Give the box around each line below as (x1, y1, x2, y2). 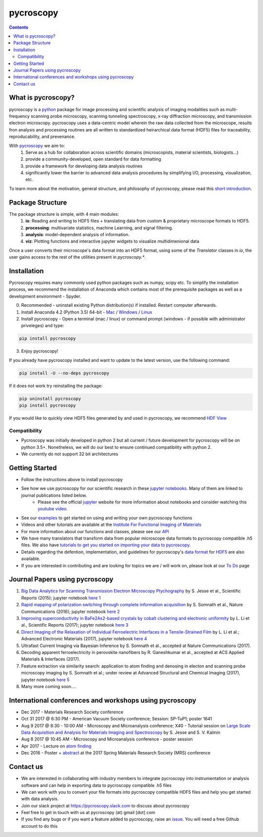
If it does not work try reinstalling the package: (9, 383, 103, 389)
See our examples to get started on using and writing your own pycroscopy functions (21, 515, 192, 521)
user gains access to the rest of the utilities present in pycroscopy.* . (9, 254, 146, 260)
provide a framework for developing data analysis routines (25, 163, 143, 169)
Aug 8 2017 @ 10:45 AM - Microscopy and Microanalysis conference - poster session (21, 736, 193, 742)
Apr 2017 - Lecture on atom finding (21, 743, 92, 749)
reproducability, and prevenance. (9, 134, 75, 140)
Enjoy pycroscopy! (21, 348, 58, 354)
